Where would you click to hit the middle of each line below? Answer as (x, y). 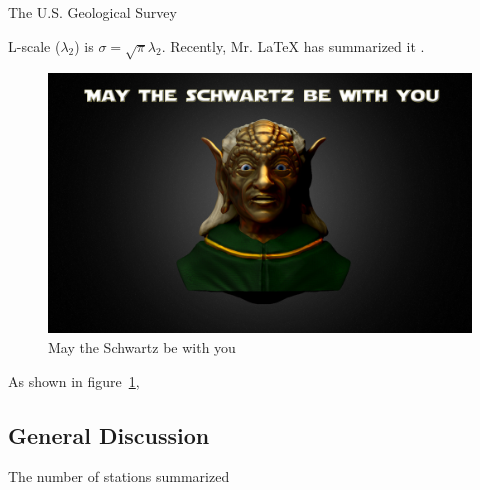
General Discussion (109, 434)
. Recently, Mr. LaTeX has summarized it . (293, 45)
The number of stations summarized (119, 476)
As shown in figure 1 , (74, 380)
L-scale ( (34, 45)
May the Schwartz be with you (142, 346)
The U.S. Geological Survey (92, 12)
